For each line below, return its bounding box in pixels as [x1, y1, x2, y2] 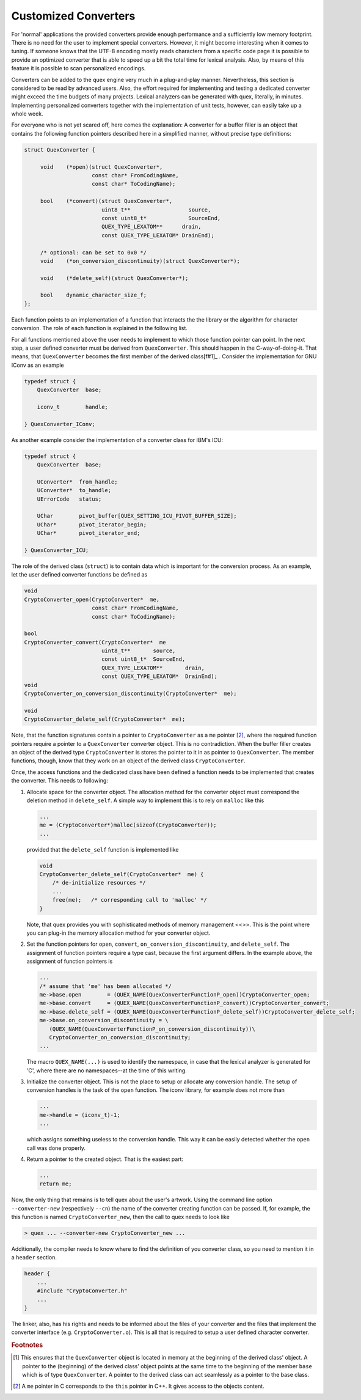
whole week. [11, 110, 43, 117]
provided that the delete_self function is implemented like [26, 846, 180, 853]
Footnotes [11, 1341, 43, 1349]
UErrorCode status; [37, 495, 102, 503]
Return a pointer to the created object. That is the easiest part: [26, 1155, 183, 1163]
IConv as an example [11, 361, 64, 369]
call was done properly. [26, 1144, 86, 1152]
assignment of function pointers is [26, 957, 113, 965]
